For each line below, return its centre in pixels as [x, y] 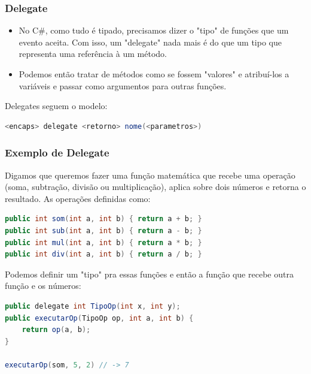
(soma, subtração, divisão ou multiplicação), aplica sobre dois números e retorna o [155, 187]
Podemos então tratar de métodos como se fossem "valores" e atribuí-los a [154, 74]
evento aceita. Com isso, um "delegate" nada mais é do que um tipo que [150, 42]
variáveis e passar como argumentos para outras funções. [123, 85]
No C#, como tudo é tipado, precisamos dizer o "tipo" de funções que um [154, 30]
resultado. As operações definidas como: [78, 198]
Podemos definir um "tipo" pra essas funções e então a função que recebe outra [149, 274]
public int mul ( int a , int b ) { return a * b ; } [103, 242]
